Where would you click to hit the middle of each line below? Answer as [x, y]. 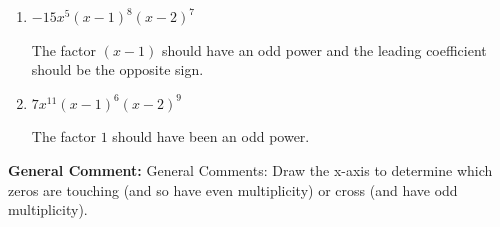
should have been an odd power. [211, 136]
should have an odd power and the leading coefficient [324, 49]
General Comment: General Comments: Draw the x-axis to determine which [250, 169]
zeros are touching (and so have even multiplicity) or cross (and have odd [233, 189]
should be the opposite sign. [117, 69]
